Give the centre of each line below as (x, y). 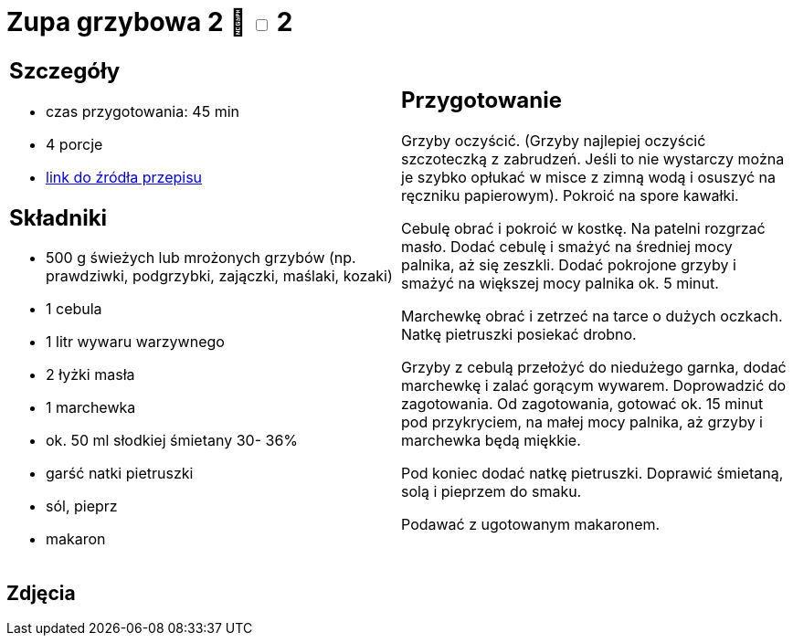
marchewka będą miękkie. (491, 441)
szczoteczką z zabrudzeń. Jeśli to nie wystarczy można (593, 159)
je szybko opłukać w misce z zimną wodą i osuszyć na (588, 178)
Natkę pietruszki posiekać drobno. (519, 335)
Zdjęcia (41, 593)
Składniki (58, 217)
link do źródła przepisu (124, 177)
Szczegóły (65, 70)
